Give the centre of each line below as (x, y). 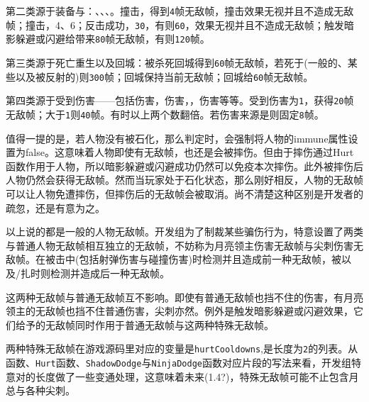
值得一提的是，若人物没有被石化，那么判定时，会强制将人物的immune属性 (177, 138)
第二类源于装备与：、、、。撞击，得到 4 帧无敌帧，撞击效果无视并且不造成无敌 (180, 11)
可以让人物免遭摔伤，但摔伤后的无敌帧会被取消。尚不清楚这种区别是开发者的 (184, 193)
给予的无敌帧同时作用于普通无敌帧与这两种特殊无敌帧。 (144, 324)
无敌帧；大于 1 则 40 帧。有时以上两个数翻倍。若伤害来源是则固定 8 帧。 (165, 114)
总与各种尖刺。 (40, 390)
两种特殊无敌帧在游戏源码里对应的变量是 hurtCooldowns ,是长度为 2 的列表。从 (182, 348)
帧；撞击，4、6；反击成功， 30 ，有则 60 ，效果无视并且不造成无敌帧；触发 (175, 24)
